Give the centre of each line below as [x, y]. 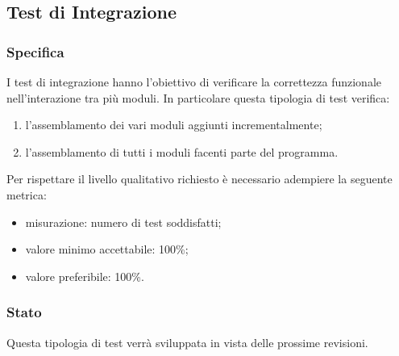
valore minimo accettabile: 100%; [107, 249]
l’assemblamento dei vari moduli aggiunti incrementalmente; [174, 125]
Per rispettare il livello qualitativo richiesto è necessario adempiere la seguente [199, 179]
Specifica [35, 51]
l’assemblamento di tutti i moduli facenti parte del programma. [182, 151]
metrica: [27, 194]
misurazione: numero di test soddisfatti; [123, 222]
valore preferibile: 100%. [85, 276]
